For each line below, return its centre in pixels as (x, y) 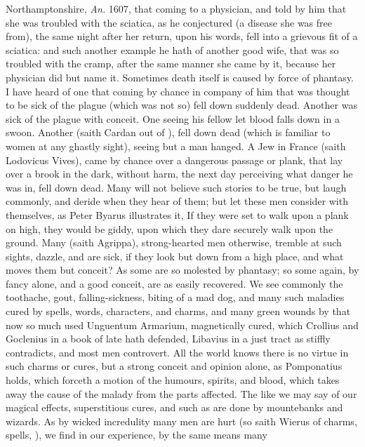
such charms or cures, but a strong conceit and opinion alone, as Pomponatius (174, 366)
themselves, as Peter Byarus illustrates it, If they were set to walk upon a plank (177, 214)
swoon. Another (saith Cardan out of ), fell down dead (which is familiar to (168, 132)
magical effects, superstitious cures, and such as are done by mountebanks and (174, 407)
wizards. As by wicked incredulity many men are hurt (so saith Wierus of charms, (181, 421)
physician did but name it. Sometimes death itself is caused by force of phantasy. (180, 77)
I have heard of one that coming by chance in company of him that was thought (178, 91)
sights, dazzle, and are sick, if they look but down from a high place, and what (175, 256)
